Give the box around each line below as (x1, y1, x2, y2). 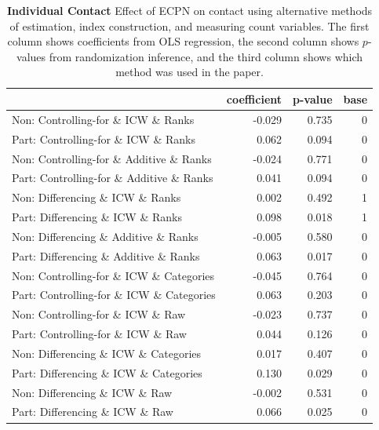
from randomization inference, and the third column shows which (49, 48, 363, 64)
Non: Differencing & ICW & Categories (12, 344, 202, 361)
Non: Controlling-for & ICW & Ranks (12, 111, 195, 127)
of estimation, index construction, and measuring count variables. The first (9, 17, 370, 34)
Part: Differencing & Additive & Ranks (12, 247, 200, 264)
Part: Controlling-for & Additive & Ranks (12, 169, 213, 186)
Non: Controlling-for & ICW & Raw (12, 306, 186, 322)
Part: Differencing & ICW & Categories (12, 364, 202, 381)
